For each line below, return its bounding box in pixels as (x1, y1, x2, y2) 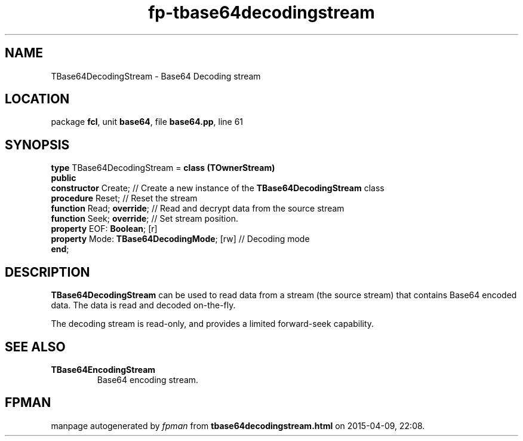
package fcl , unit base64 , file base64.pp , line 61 (51, 117, 244, 127)
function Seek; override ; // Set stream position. (51, 213, 238, 224)
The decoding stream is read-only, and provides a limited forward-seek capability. (51, 318, 374, 329)
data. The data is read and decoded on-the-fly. (51, 300, 236, 311)
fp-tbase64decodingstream (148, 2, 375, 23)
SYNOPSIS (5, 137, 70, 152)
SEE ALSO (5, 339, 66, 354)
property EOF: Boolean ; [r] (51, 223, 158, 234)
